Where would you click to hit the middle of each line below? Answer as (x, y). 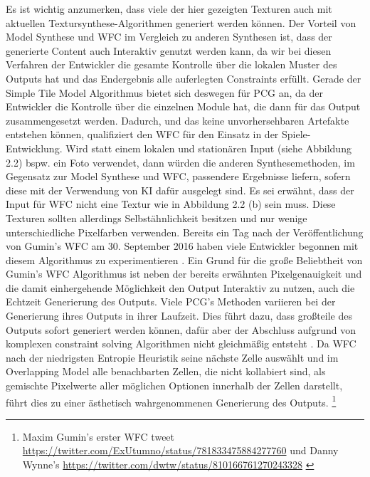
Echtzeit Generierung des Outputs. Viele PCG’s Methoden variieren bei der (171, 302)
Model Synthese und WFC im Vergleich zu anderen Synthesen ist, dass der (169, 37)
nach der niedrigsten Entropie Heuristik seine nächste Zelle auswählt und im (172, 357)
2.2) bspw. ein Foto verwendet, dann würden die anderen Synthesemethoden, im (180, 162)
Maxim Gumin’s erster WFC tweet (99, 436)
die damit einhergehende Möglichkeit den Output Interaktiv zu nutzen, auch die (180, 287)
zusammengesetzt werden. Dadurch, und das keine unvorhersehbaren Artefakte (178, 120)
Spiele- (296, 134)
